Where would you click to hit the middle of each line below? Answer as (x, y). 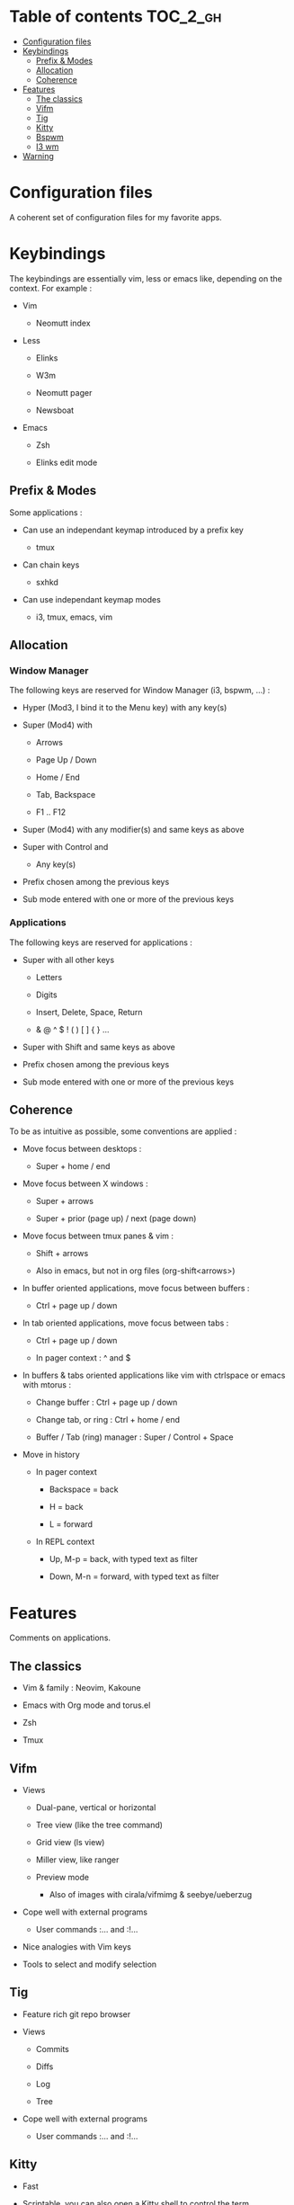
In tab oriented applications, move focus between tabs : (125, 1323)
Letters (49, 977)
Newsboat (55, 410)
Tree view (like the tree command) (99, 1825)
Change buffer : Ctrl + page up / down (107, 1402)
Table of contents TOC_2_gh (116, 17)
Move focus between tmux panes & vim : (98, 1236)
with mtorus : (47, 1385)
